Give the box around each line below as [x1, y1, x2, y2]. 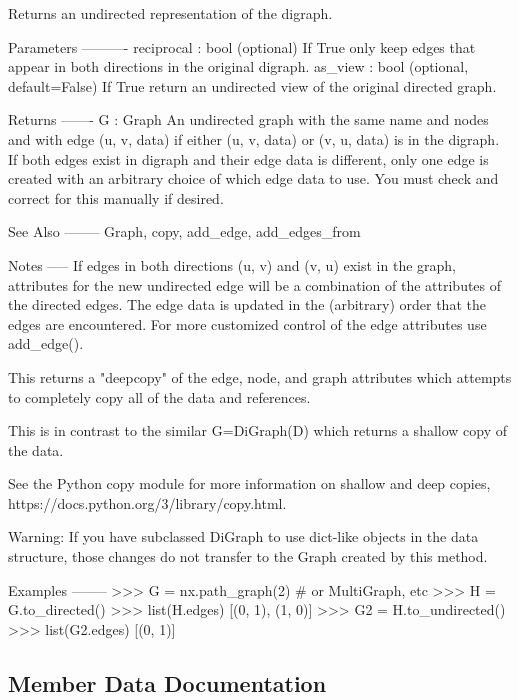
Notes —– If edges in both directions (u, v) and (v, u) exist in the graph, [8, 254, 457, 275]
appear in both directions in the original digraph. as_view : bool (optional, [8, 56, 469, 77]
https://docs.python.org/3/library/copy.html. [8, 492, 287, 513]
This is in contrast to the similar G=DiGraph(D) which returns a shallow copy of [8, 420, 508, 441]
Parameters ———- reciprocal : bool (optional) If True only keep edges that [8, 36, 476, 57]
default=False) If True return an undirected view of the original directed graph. [8, 75, 497, 96]
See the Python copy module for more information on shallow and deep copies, [8, 473, 491, 494]
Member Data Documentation [8, 667, 327, 698]
